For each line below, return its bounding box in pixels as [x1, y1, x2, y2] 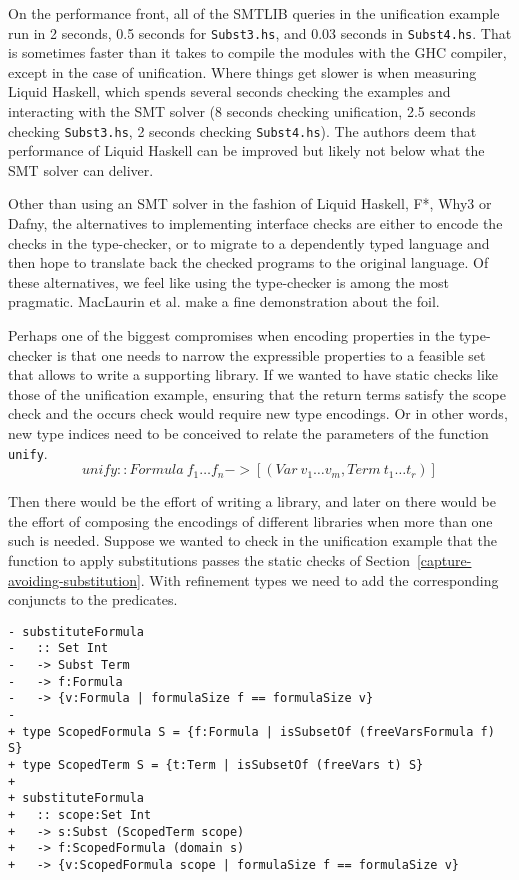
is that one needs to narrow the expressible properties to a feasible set [57, 344, 486, 365]
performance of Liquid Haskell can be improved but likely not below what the [8, 140, 485, 161]
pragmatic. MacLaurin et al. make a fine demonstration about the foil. [8, 291, 440, 312]
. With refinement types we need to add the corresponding [140, 569, 499, 590]
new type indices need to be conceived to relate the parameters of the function [8, 423, 489, 443]
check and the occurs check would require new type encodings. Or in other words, [8, 403, 508, 424]
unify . [8, 442, 48, 463]
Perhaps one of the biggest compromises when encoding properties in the [8, 325, 455, 346]
